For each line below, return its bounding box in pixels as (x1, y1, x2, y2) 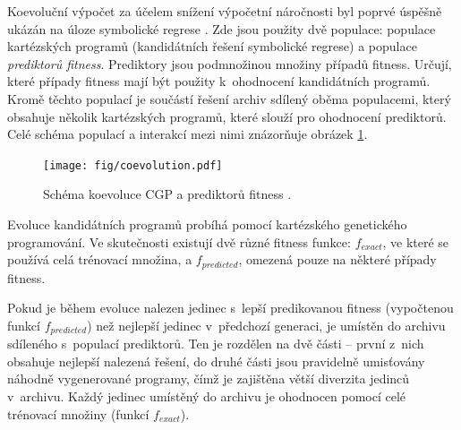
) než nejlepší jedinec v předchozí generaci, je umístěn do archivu (87, 315, 446, 334)
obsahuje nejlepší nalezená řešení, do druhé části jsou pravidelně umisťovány (7, 351, 425, 370)
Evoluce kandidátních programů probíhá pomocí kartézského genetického (7, 215, 407, 233)
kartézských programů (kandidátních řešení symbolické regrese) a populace (7, 37, 417, 56)
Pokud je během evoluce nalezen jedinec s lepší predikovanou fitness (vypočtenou (7, 298, 454, 317)
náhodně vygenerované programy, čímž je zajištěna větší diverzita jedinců (7, 369, 410, 388)
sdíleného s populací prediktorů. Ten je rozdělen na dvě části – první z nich (7, 334, 424, 353)
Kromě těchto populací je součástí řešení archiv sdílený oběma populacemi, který (7, 89, 451, 107)
